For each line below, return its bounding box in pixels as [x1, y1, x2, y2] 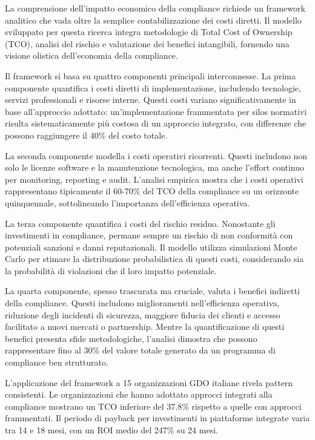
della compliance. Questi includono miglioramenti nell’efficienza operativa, [5, 297, 280, 309]
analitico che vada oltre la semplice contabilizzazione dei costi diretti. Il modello [5, 13, 302, 26]
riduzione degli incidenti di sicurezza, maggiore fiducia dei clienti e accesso [5, 308, 280, 321]
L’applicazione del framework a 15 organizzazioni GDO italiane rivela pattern [5, 376, 293, 389]
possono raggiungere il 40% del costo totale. [5, 128, 168, 141]
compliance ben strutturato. [5, 356, 108, 369]
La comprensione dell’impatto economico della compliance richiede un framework [5, 2, 305, 14]
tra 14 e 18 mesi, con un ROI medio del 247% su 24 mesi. [5, 424, 218, 436]
